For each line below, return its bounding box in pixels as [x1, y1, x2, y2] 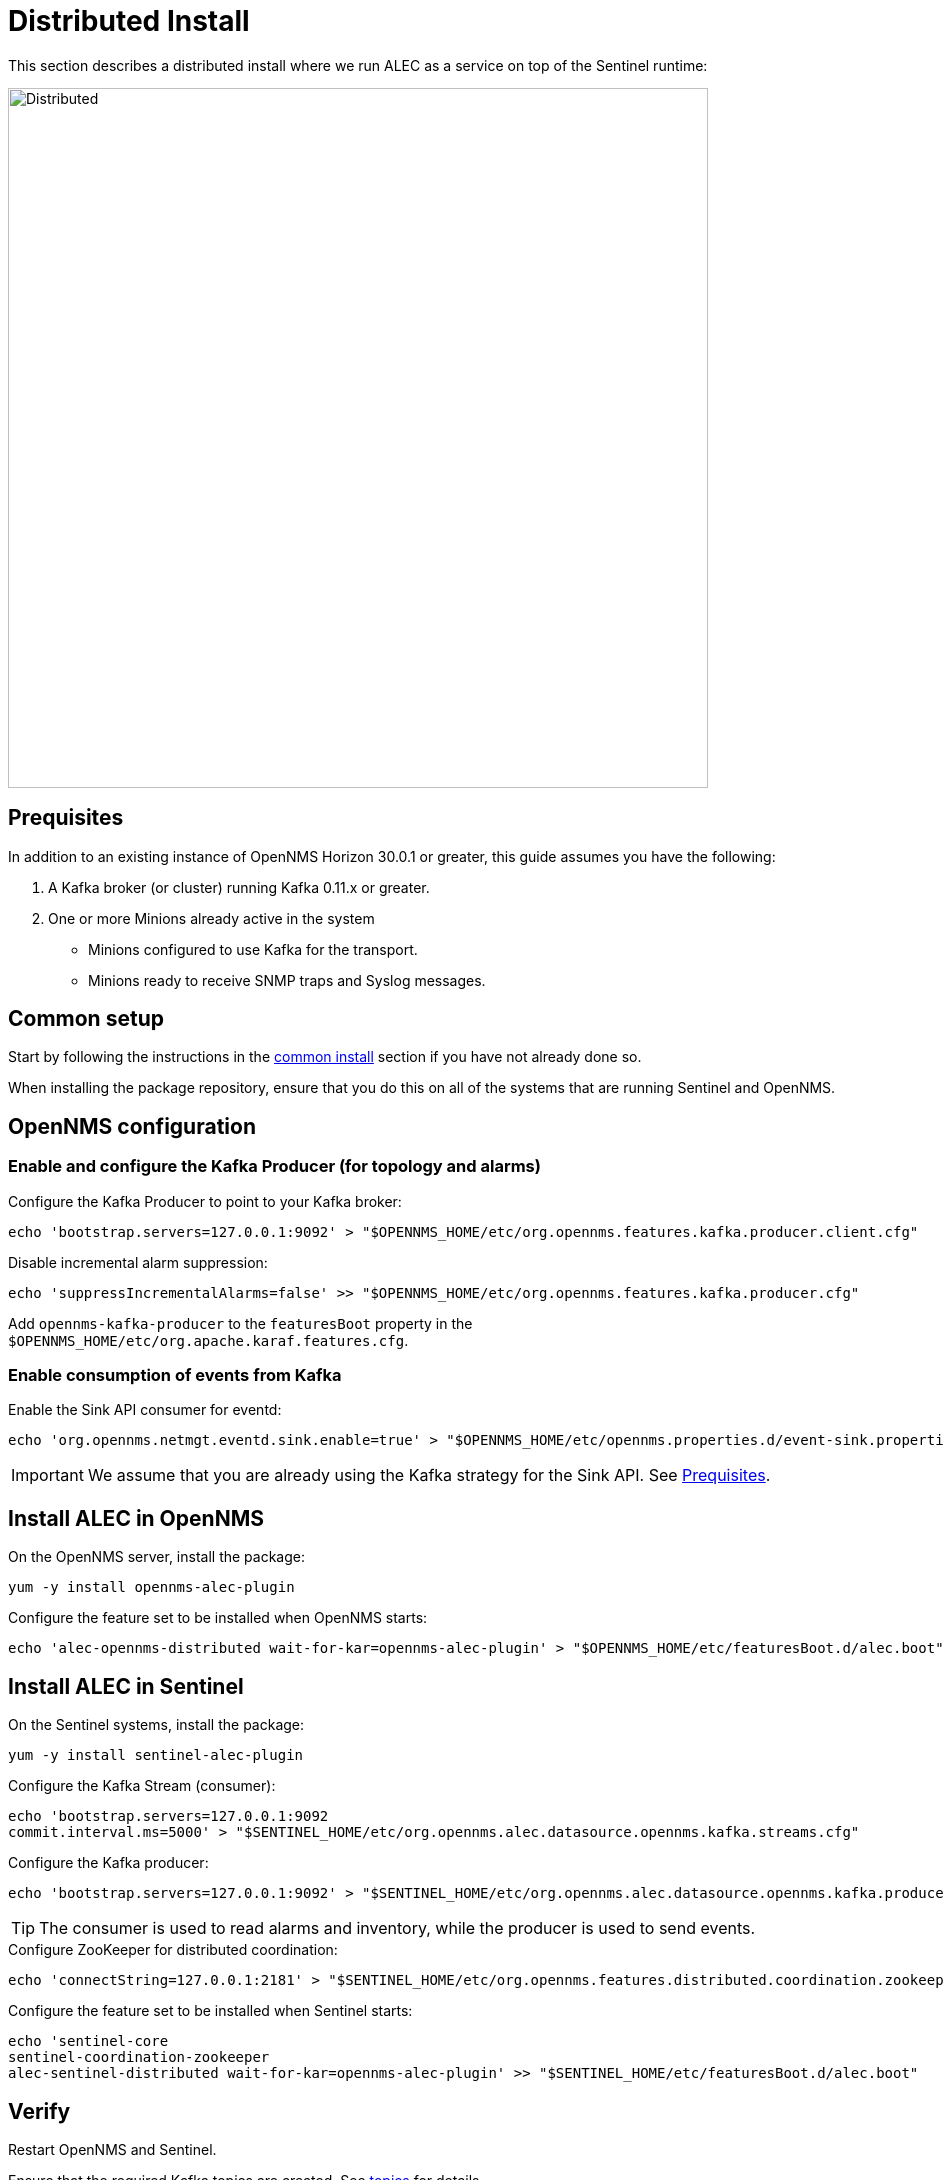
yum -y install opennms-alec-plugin [8, 1579, 295, 1596]
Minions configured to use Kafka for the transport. [88, 940, 418, 958]
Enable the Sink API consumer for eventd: [8, 1401, 282, 1419]
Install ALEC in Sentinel [8, 1673, 244, 1699]
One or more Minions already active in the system [48, 909, 375, 927]
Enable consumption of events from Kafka [8, 1365, 342, 1386]
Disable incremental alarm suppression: [8, 1253, 268, 1271]
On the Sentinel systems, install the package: [8, 1716, 305, 1734]
